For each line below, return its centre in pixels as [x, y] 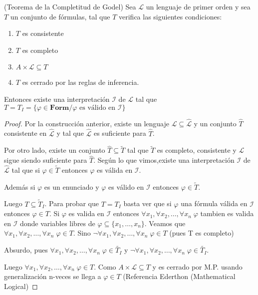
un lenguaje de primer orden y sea [198, 6]
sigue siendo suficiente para [46, 160]
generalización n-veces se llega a [53, 276]
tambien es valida [227, 213]
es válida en [115, 170]
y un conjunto [215, 123]
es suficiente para [120, 133]
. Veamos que [165, 223]
